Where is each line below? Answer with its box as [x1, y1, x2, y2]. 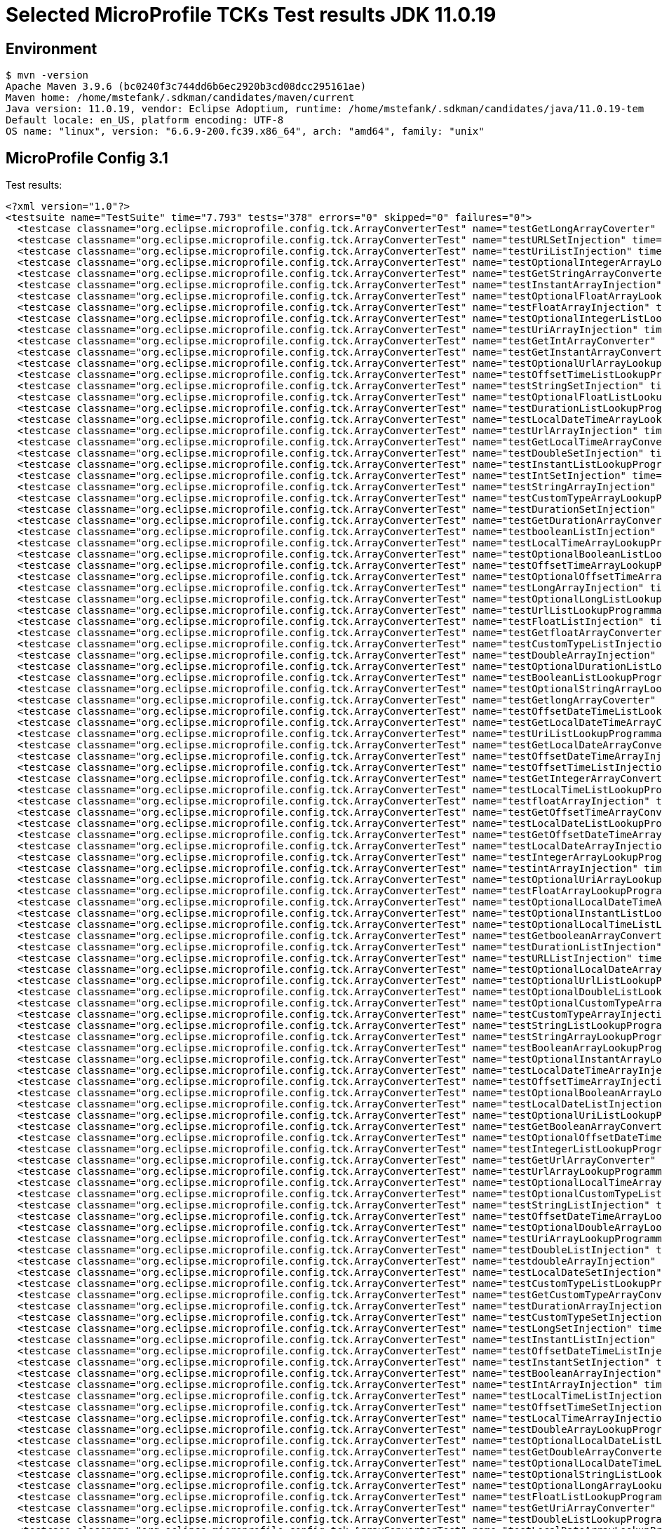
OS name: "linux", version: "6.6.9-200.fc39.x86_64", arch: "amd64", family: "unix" [6, 126, 485, 137]
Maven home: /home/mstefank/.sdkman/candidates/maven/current [6, 92, 355, 104]
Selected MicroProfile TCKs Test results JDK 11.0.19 [6, 3, 496, 27]
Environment [6, 39, 97, 58]
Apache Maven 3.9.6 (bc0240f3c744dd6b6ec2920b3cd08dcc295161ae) [6, 81, 367, 93]
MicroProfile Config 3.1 [6, 149, 168, 167]
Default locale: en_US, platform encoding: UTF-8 [6, 114, 284, 126]
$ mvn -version [6, 69, 89, 81]
